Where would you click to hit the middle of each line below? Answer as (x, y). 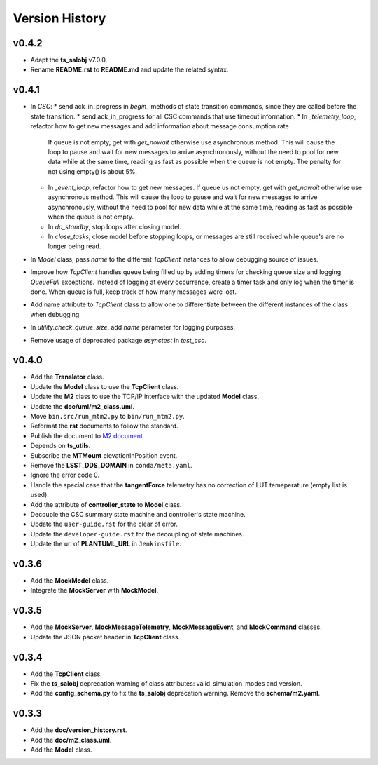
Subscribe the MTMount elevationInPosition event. (104, 455)
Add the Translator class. (67, 377)
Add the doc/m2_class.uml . (71, 740)
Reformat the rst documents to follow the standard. (104, 426)
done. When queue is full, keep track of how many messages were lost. (134, 292)
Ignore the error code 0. (65, 475)
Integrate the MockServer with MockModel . (94, 590)
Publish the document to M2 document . (87, 435)
